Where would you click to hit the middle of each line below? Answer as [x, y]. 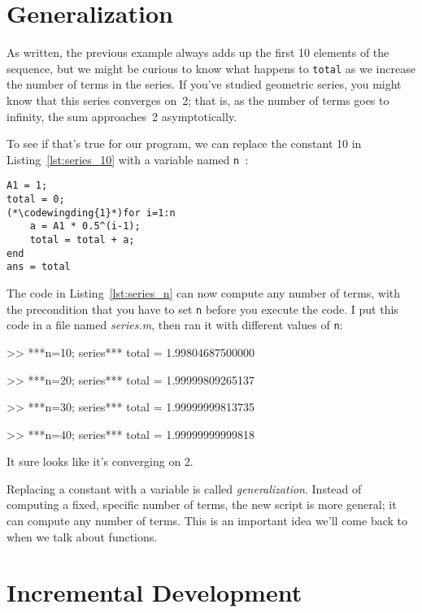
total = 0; [36, 200]
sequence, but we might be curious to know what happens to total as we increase [211, 68]
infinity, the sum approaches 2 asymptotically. [122, 116]
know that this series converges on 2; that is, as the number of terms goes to [198, 100]
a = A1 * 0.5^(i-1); [85, 226]
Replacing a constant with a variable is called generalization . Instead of [184, 488]
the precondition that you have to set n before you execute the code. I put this [202, 309]
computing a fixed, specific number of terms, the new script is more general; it [202, 504]
